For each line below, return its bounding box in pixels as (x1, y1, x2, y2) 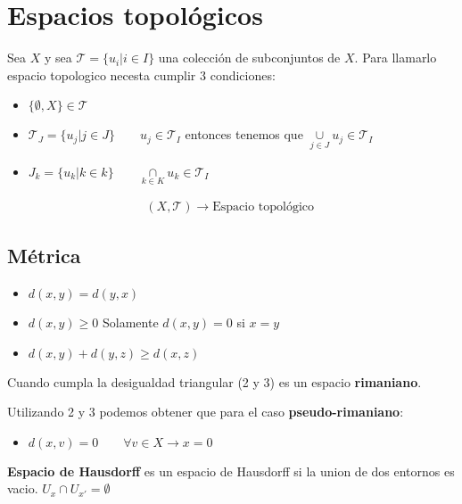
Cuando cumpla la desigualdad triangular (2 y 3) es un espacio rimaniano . (7, 372, 422, 391)
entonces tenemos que (185, 125, 303, 144)
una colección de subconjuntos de (158, 48, 341, 67)
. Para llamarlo (354, 48, 437, 67)
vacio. (7, 479, 38, 498)
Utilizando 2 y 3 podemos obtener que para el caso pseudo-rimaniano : (7, 402, 404, 421)
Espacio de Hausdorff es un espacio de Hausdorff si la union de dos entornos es (7, 461, 455, 480)
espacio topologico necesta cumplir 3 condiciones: (7, 65, 276, 84)
